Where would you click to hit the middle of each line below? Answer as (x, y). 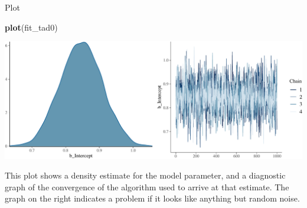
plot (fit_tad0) (31, 27)
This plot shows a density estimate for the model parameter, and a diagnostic (145, 175)
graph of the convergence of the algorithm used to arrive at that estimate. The (147, 186)
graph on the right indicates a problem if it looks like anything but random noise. (152, 198)
